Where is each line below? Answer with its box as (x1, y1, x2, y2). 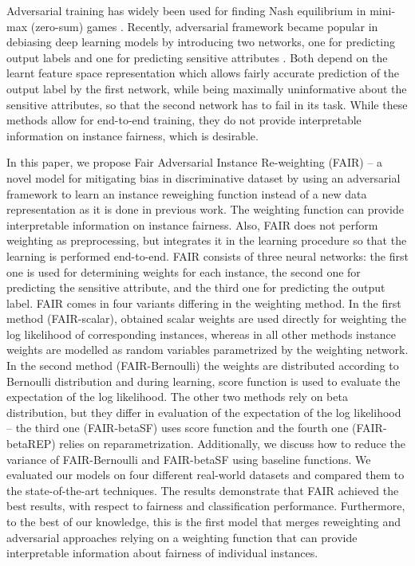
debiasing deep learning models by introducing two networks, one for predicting (6, 33, 395, 50)
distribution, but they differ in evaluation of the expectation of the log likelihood (6, 403, 401, 420)
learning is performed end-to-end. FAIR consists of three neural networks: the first (6, 247, 409, 264)
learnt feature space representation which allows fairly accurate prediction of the (6, 65, 400, 81)
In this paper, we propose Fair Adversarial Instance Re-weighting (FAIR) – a (6, 154, 383, 171)
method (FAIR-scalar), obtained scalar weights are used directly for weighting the (6, 310, 406, 327)
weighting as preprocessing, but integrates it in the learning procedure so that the (6, 232, 407, 249)
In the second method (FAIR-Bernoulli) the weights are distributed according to (6, 357, 399, 374)
